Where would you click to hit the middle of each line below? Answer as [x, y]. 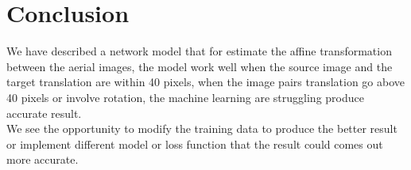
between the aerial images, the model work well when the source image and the [200, 66]
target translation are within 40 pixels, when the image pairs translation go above [206, 82]
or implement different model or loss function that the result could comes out [195, 144]
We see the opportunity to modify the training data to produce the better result [202, 128]
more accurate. [43, 159]
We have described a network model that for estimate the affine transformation [199, 51]
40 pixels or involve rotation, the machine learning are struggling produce [185, 97]
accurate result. [44, 113]
